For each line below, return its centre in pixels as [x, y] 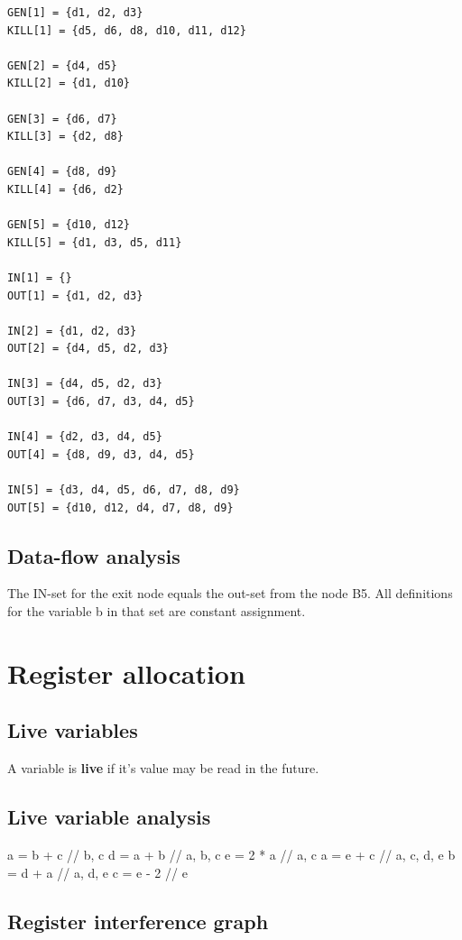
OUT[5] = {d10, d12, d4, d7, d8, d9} [120, 507]
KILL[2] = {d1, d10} [69, 83]
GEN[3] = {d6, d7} [62, 119]
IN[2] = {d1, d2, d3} [72, 331]
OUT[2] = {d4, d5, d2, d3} [88, 349]
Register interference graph [138, 921]
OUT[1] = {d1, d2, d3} [75, 295]
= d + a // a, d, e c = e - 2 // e [97, 872]
